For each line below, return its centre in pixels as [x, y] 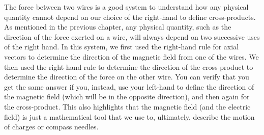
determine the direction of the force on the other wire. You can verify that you [127, 77]
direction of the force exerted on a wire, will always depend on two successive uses [132, 36]
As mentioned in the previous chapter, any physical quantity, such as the [118, 27]
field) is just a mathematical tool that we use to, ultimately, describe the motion [129, 116]
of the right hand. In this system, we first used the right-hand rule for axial [122, 47]
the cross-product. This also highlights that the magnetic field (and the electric [127, 106]
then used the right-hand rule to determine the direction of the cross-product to [129, 66]
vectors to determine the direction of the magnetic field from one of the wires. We [131, 56]
